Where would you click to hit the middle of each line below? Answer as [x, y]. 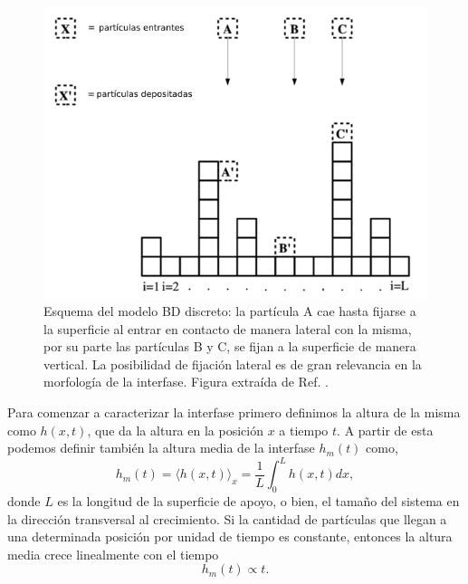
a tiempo [304, 430]
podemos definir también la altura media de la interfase [161, 448]
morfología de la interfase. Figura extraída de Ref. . [186, 382]
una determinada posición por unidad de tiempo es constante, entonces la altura [230, 536]
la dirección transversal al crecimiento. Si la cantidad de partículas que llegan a [227, 518]
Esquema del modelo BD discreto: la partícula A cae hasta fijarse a [230, 310]
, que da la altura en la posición [175, 430]
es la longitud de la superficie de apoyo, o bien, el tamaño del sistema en [258, 501]
